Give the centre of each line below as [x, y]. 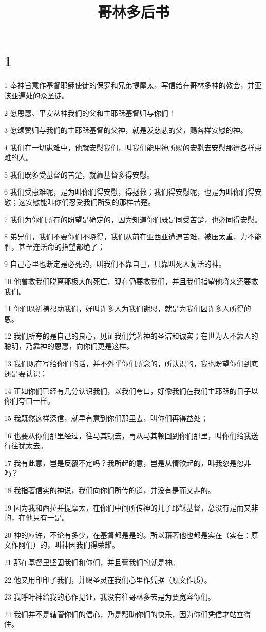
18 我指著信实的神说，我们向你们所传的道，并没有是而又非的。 [110, 490]
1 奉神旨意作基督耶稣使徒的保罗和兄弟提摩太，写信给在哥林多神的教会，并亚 [133, 85]
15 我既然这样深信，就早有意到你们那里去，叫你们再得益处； [106, 418]
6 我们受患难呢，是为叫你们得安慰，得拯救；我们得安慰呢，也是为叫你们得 [129, 192]
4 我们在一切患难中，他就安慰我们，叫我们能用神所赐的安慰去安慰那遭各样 [129, 147]
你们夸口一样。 [29, 401]
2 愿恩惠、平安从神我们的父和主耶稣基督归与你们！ [90, 112]
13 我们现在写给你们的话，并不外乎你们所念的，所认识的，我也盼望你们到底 [131, 363]
